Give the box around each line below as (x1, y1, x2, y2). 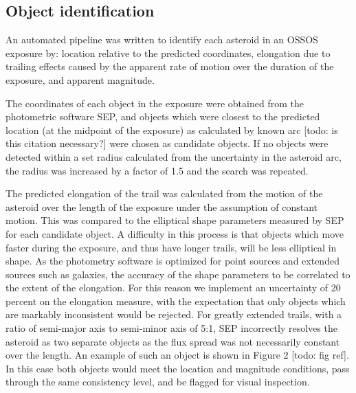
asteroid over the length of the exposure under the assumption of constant (5, 199, 318, 214)
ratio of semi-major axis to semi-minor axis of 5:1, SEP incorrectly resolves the (5, 321, 337, 335)
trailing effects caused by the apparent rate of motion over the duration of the (5, 59, 334, 74)
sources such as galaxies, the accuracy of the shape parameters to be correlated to (5, 267, 351, 281)
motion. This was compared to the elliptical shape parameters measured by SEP (5, 213, 344, 227)
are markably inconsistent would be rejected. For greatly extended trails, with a (5, 307, 342, 322)
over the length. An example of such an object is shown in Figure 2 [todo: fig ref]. (5, 348, 349, 362)
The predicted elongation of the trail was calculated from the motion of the (5, 186, 323, 201)
